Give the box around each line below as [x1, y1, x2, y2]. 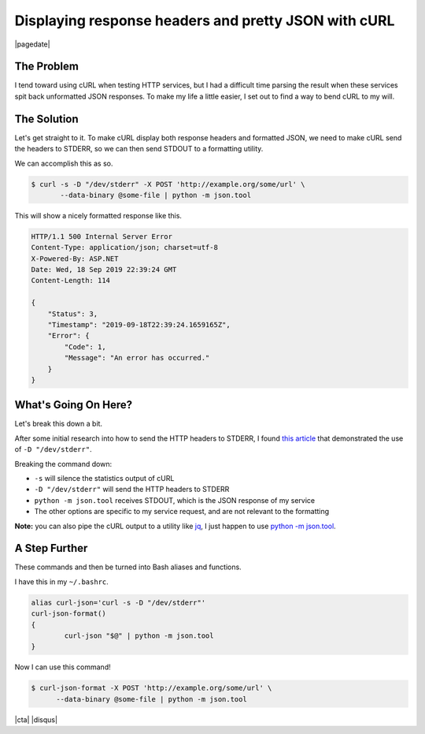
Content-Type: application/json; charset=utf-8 [31, 243, 218, 252]
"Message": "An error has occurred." [64, 353, 210, 363]
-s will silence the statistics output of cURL [34, 474, 175, 483]
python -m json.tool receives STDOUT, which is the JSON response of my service [34, 495, 315, 505]
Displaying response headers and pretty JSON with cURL [14, 12, 395, 29]
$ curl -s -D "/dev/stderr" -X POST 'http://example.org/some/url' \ [31, 180, 305, 188]
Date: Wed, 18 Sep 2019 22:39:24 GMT [31, 265, 177, 274]
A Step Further [14, 542, 88, 555]
